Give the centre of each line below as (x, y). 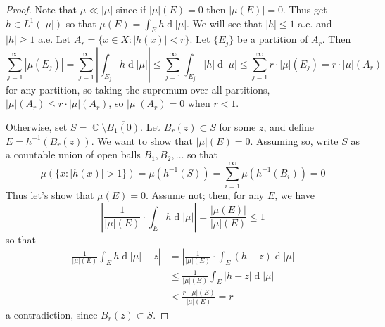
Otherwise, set (37, 127)
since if (131, 9)
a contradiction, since (52, 314)
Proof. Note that (42, 9)
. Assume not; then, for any (205, 194)
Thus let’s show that (50, 194)
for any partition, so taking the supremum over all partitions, (138, 89)
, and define (289, 127)
